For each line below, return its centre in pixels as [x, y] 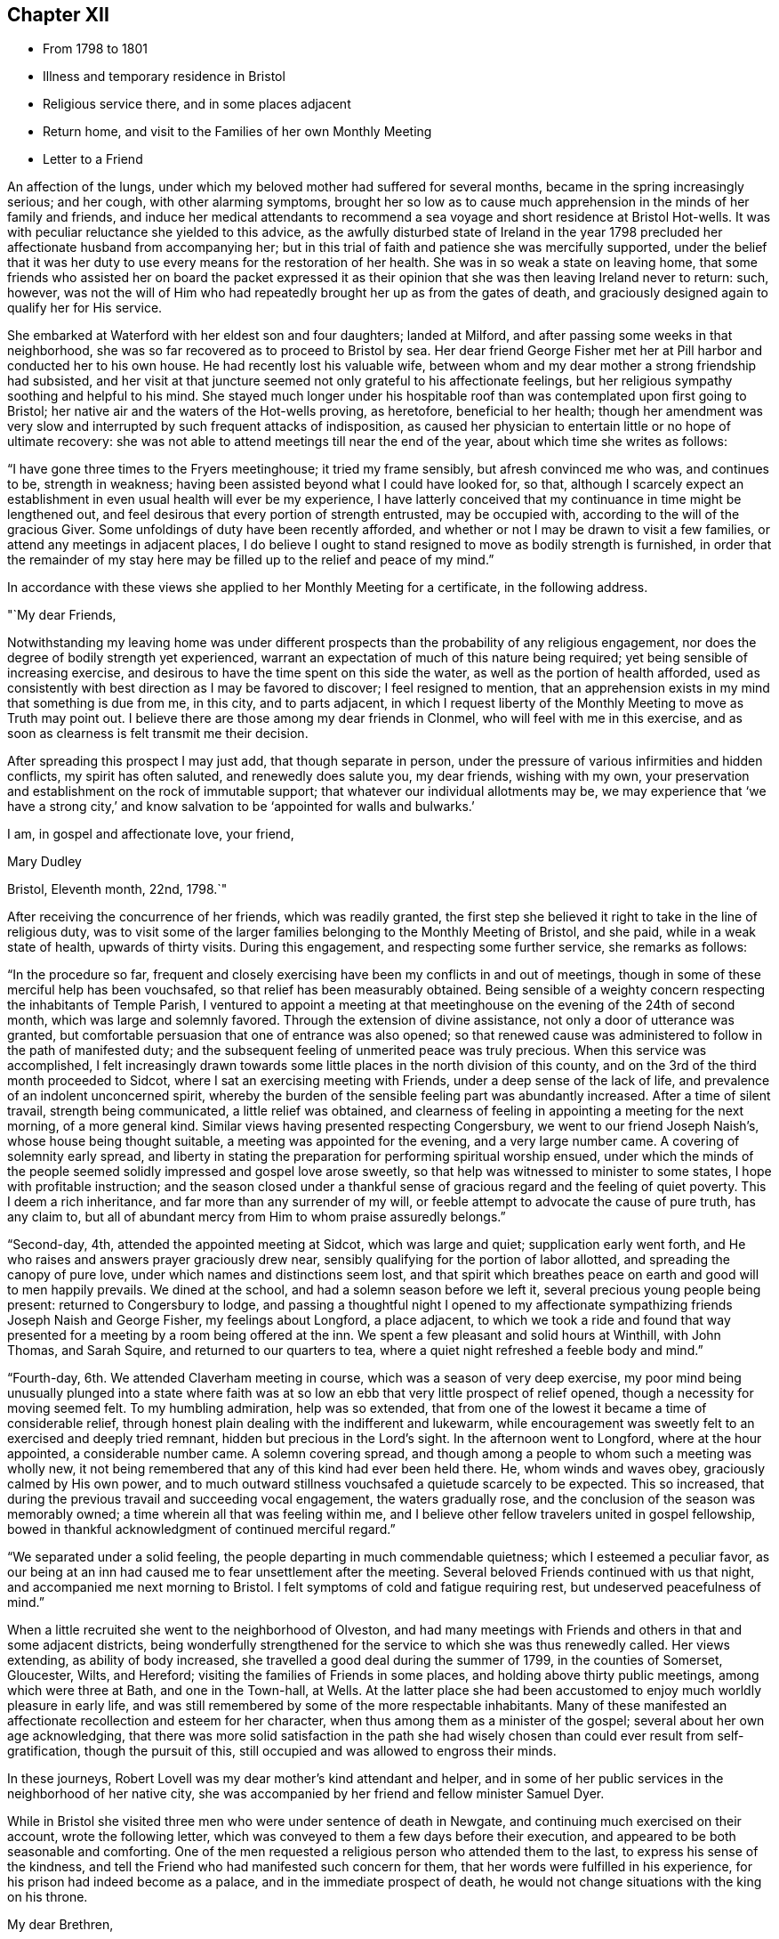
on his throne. [48, 1897]
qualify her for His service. [85, 308]
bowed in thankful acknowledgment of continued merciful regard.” [201, 1529]
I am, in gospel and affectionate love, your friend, [151, 834]
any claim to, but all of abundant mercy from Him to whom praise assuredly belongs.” [257, 1217]
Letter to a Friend [93, 159]
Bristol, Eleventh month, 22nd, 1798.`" [117, 889]
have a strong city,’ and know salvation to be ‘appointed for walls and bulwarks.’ [241, 807]
